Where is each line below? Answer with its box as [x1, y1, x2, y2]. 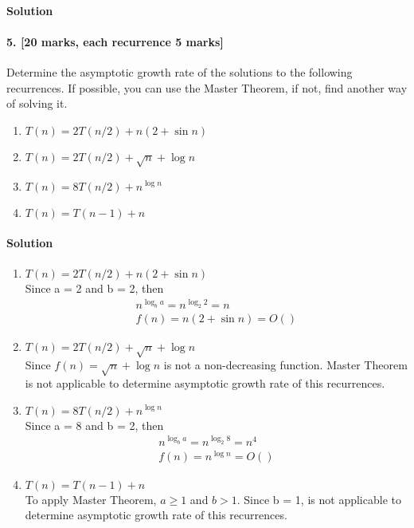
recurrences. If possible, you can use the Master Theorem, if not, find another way [6, 79, 408, 96]
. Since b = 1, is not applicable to [236, 491, 401, 507]
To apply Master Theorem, [25, 491, 157, 507]
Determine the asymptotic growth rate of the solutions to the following [6, 63, 353, 80]
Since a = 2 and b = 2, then [25, 280, 164, 297]
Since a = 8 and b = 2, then [25, 416, 164, 433]
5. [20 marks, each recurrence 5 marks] [6, 33, 224, 49]
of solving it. [6, 95, 68, 112]
